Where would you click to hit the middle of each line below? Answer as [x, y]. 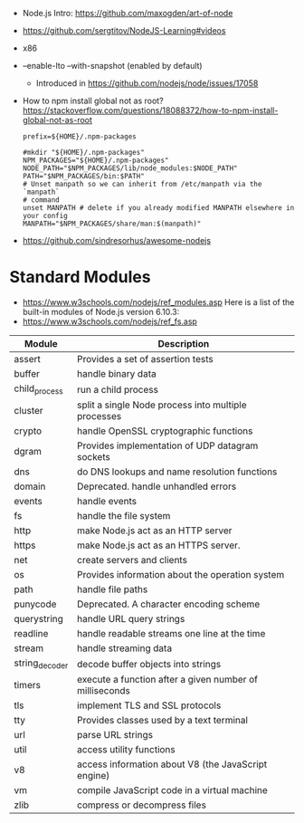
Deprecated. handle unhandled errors [157, 486]
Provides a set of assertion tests [145, 359]
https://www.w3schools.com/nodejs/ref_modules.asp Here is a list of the [158, 301]
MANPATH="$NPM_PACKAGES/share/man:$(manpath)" [112, 224]
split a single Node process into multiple [161, 405]
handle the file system [123, 516]
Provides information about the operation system [180, 575]
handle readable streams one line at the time [171, 634]
